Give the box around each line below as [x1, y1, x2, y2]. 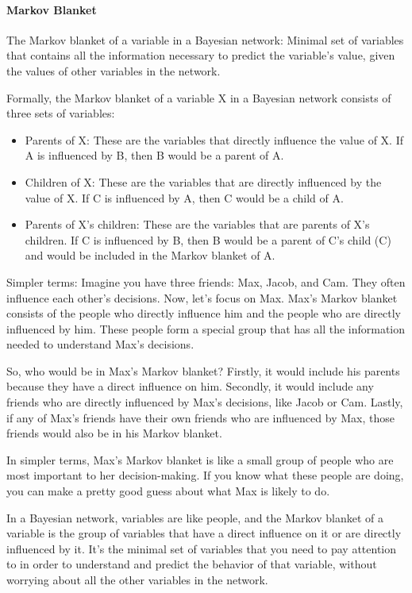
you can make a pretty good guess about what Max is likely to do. [6, 483, 330, 499]
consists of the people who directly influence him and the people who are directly [6, 305, 401, 322]
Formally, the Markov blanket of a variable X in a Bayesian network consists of [6, 89, 391, 106]
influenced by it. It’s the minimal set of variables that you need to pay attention [6, 540, 397, 556]
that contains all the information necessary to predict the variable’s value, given [6, 47, 395, 64]
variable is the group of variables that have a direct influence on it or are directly [6, 525, 402, 541]
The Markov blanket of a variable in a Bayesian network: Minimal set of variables [6, 31, 404, 48]
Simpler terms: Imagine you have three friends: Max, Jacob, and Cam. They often [6, 273, 406, 290]
